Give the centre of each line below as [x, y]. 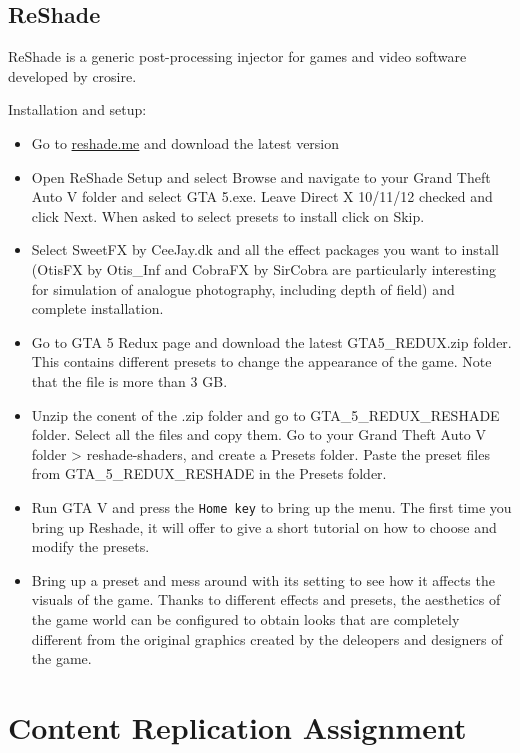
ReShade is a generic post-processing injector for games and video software [237, 56]
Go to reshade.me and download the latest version [185, 142]
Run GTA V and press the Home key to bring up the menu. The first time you [271, 506]
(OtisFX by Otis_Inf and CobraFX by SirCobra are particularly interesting [263, 268]
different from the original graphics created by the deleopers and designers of [267, 638]
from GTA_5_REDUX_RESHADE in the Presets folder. [209, 473]
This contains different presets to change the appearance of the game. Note [261, 361]
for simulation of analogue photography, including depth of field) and [243, 288]
